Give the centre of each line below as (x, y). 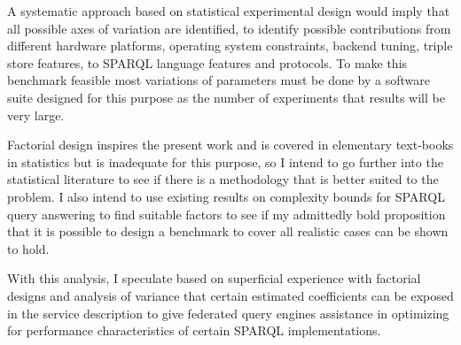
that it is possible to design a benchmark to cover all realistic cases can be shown (228, 231)
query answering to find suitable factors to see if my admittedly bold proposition (227, 214)
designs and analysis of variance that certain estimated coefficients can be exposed (230, 295)
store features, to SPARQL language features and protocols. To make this (207, 62)
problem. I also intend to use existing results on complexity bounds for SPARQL (226, 196)
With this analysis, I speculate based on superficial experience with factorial (214, 278)
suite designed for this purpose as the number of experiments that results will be (226, 97)
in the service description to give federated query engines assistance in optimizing (228, 313)
